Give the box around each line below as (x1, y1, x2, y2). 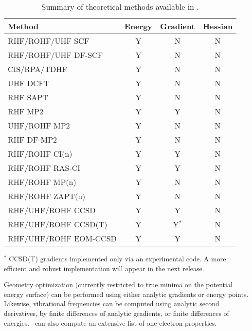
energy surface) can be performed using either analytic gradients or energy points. (4, 289, 249, 299)
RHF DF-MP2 (8, 134, 57, 145)
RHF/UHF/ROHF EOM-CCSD (8, 233, 117, 244)
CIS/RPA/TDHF (8, 63, 67, 74)
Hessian (202, 20, 233, 32)
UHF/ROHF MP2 (8, 120, 70, 131)
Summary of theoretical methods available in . (41, 1, 199, 12)
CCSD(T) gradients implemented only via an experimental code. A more (9, 254, 226, 263)
